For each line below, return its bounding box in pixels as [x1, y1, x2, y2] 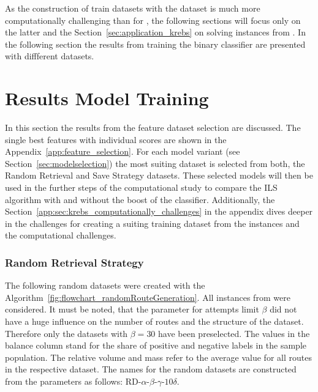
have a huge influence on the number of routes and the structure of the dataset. [5, 315, 304, 328]
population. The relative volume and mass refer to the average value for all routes [5, 350, 312, 363]
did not [270, 303, 297, 316]
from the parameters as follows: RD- [5, 375, 142, 387]
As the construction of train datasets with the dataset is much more [5, 2, 260, 14]
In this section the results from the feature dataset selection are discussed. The [5, 121, 301, 134]
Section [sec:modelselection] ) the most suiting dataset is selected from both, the [5, 157, 305, 169]
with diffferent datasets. [5, 50, 94, 62]
